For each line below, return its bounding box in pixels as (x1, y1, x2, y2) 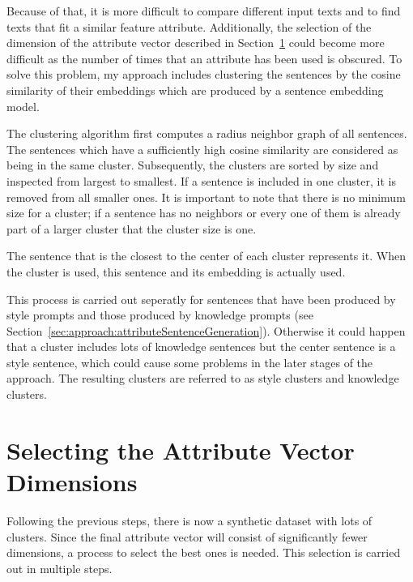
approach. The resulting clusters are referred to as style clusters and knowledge (6, 370, 399, 387)
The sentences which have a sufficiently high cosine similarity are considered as (6, 140, 398, 157)
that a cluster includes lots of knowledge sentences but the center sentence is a (6, 338, 396, 355)
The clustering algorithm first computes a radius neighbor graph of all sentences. (6, 125, 407, 142)
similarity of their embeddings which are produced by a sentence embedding (6, 81, 384, 98)
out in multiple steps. (6, 559, 113, 576)
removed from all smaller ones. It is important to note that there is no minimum (6, 188, 406, 205)
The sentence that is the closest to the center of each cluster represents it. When (6, 247, 406, 264)
